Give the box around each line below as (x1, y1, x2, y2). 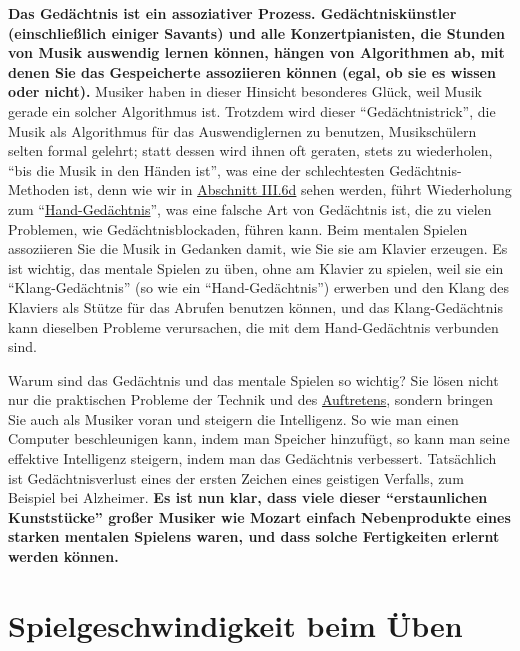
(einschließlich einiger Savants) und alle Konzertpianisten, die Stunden (8, 22, 506, 43)
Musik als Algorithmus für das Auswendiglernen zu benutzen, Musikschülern (8, 120, 477, 141)
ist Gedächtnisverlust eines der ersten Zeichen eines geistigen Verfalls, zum (8, 467, 464, 488)
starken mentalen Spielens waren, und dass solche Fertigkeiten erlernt (8, 526, 500, 547)
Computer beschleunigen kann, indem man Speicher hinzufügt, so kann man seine (8, 428, 510, 449)
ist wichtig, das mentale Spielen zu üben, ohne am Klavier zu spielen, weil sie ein (8, 257, 504, 278)
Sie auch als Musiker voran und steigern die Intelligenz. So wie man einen (8, 408, 459, 429)
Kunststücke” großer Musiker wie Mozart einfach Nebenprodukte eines (8, 506, 511, 527)
